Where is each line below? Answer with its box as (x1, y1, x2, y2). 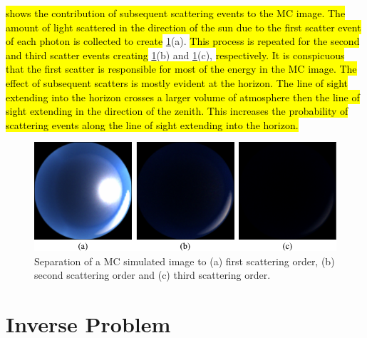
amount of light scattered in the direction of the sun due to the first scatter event (6, 19, 361, 34)
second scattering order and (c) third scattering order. (34, 267, 271, 282)
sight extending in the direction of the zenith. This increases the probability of (6, 103, 348, 118)
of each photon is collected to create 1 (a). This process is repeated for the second (6, 34, 360, 48)
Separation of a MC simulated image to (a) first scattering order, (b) (34, 253, 335, 268)
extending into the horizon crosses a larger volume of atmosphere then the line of (6, 89, 360, 104)
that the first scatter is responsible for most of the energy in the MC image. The (6, 61, 357, 76)
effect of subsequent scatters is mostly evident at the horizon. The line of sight (6, 75, 348, 90)
